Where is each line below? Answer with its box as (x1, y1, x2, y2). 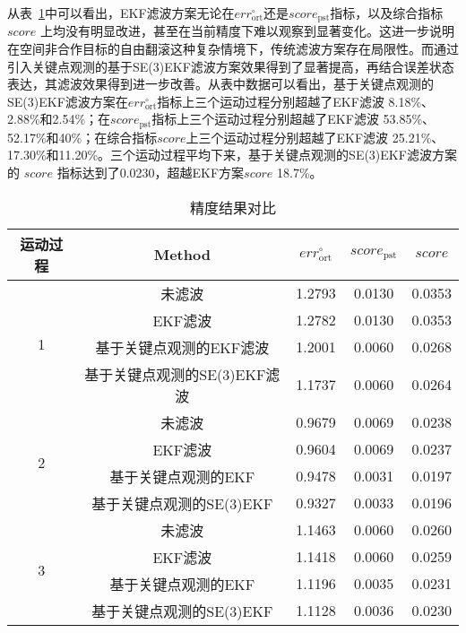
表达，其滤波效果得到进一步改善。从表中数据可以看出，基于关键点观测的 (7, 74, 434, 93)
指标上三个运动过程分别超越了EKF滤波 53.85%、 (151, 109, 436, 128)
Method (153, 244, 211, 265)
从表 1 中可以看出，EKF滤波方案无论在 (7, 4, 235, 22)
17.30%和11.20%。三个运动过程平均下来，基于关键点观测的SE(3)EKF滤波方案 (7, 145, 457, 164)
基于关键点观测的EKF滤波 (95, 336, 270, 358)
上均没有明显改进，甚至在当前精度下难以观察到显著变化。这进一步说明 (39, 22, 454, 40)
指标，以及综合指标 (330, 4, 444, 22)
